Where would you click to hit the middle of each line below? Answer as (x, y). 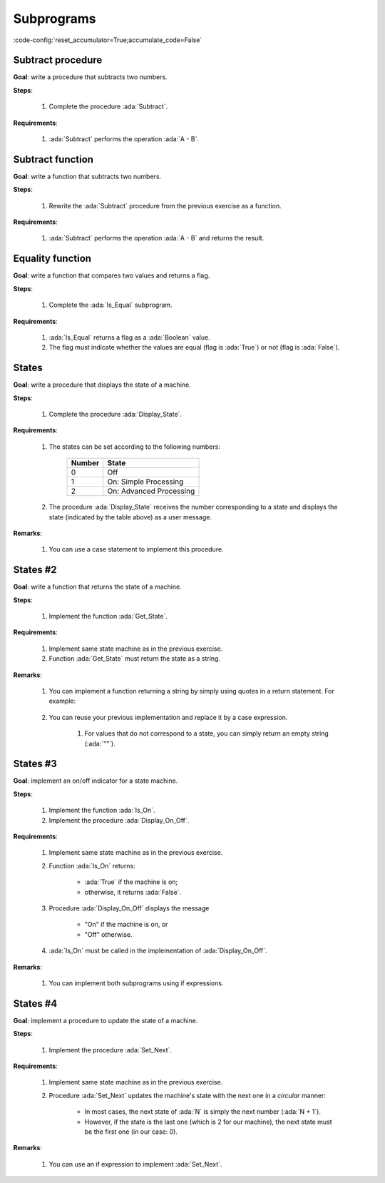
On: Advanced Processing (151, 491)
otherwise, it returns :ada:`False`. (133, 892)
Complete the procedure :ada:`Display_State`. (115, 415)
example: (62, 701)
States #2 (35, 570)
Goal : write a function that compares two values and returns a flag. (112, 275)
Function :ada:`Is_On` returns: (92, 865)
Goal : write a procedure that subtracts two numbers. (90, 77)
